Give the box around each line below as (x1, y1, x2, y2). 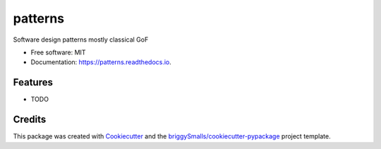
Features (13, 76, 53, 88)
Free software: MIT (30, 48, 86, 56)
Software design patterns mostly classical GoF (13, 35, 149, 44)
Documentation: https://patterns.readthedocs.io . (30, 58, 172, 66)
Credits (13, 114, 47, 126)
